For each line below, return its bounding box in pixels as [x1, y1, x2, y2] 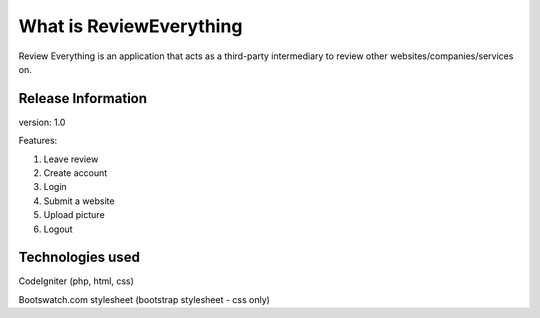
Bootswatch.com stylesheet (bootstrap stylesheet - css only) [18, 293, 270, 305]
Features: [18, 135, 58, 147]
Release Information [18, 90, 148, 107]
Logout [43, 223, 74, 235]
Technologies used [18, 249, 140, 266]
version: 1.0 [18, 116, 66, 128]
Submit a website [43, 195, 115, 207]
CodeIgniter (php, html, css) [18, 275, 135, 287]
